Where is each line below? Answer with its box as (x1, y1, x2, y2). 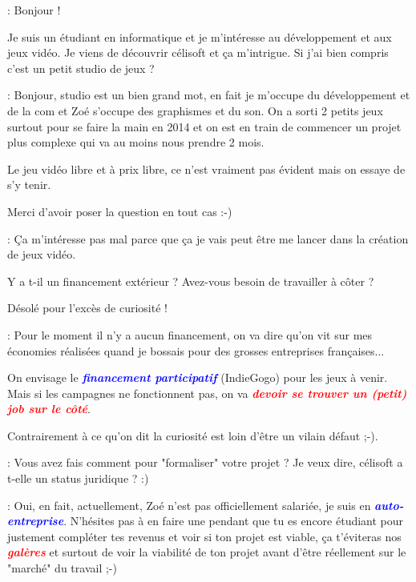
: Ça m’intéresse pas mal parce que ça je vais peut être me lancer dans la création (7, 230, 409, 247)
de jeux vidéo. (7, 246, 76, 263)
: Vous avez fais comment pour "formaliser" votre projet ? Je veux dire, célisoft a (7, 454, 403, 471)
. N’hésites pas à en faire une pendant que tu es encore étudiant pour (63, 512, 404, 529)
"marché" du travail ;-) (7, 560, 117, 576)
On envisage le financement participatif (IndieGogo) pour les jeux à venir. (7, 369, 388, 386)
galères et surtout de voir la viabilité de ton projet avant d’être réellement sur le (7, 544, 406, 560)
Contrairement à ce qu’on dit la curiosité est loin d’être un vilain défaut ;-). (7, 427, 378, 444)
